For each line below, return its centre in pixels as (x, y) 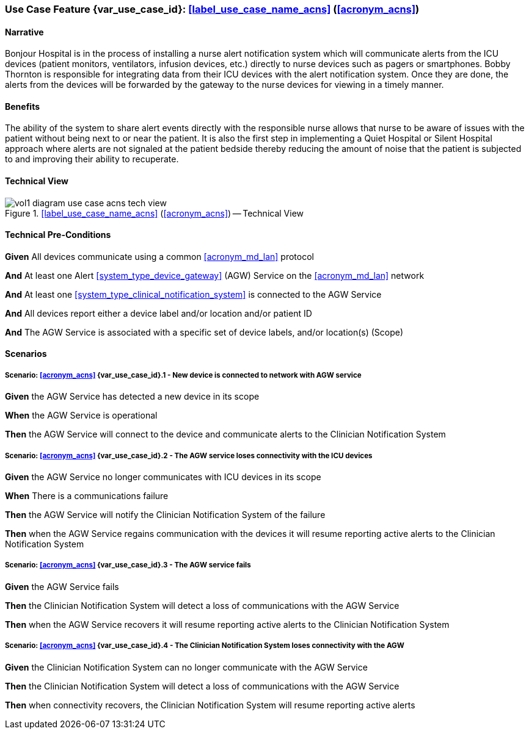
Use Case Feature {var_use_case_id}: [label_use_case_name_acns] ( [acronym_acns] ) (212, 9)
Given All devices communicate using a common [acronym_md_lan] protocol (159, 256)
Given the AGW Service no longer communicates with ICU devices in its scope (163, 477)
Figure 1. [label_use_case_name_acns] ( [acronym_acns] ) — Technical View (155, 213)
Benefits (23, 106)
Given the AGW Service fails (62, 586)
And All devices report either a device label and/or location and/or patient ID (159, 313)
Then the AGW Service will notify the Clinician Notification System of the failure (165, 515)
